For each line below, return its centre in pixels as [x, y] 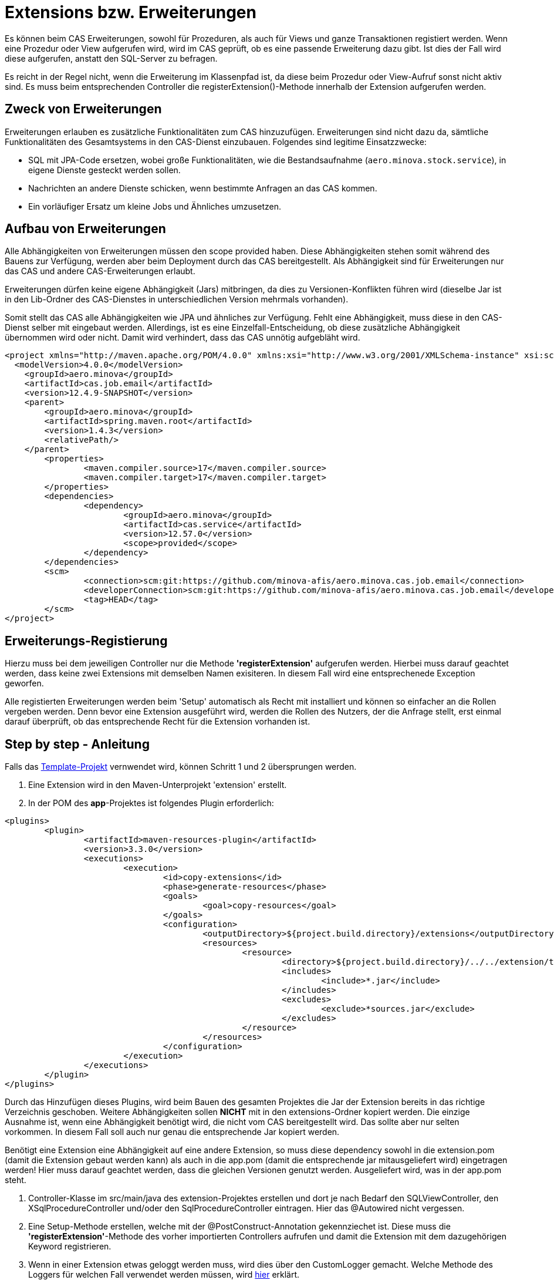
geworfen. [24, 683]
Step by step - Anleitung [77, 744]
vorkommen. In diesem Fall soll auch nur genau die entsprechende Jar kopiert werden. [172, 1132]
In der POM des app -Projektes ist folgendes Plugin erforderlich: [151, 803]
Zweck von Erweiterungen [83, 109]
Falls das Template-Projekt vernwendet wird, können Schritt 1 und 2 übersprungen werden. [181, 767]
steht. [16, 1180]
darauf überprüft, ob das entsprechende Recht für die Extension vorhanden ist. [158, 722]
